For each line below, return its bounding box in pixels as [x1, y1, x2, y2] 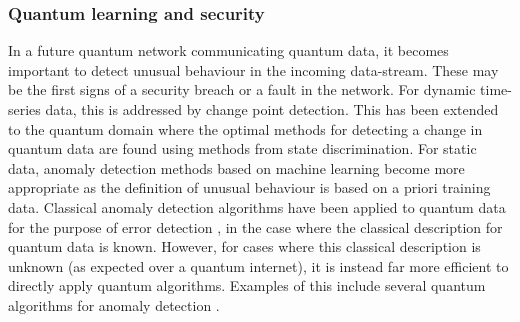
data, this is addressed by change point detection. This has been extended [45, 99, 499, 119]
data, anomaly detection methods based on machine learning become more [8, 157, 465, 178]
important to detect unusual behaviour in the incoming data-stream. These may [8, 59, 499, 80]
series [8, 99, 41, 119]
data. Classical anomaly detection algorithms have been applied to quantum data [8, 196, 506, 217]
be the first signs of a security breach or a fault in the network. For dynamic [8, 79, 476, 100]
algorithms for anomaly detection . [8, 294, 220, 315]
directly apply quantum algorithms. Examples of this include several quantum [8, 275, 486, 296]
